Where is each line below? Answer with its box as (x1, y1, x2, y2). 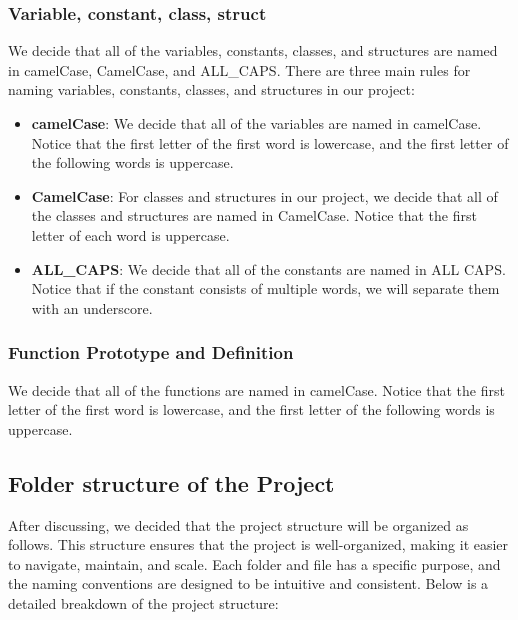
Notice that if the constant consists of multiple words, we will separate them (31, 278, 500, 299)
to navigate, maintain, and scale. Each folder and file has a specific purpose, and (8, 553, 501, 574)
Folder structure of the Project (8, 467, 335, 498)
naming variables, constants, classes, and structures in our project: (8, 79, 415, 100)
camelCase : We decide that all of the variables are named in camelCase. (31, 113, 482, 133)
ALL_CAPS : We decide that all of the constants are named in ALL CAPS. (31, 258, 506, 279)
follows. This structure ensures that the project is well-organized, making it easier (8, 534, 509, 555)
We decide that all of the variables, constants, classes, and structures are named (8, 40, 498, 61)
